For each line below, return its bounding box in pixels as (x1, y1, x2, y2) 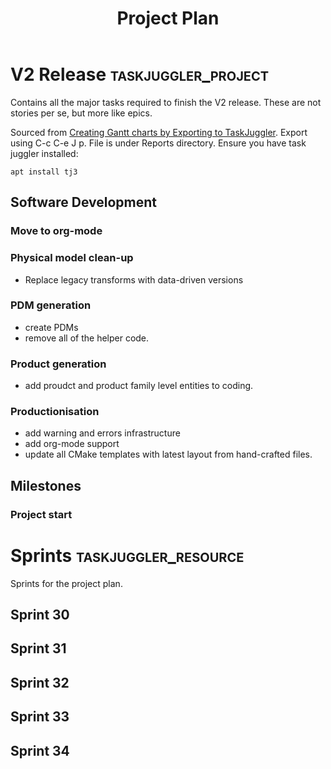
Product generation (10, 357, 107, 371)
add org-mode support (24, 438, 120, 450)
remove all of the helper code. (24, 332, 150, 344)
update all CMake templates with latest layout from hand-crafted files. (24, 448, 313, 461)
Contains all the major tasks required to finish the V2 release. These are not (10, 96, 322, 108)
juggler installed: (10, 147, 79, 159)
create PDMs (24, 321, 79, 333)
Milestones (10, 477, 82, 494)
